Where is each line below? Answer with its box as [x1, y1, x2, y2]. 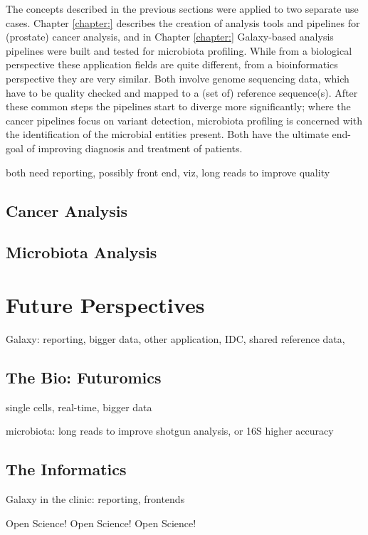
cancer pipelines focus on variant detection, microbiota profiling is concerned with [6, 112, 362, 127]
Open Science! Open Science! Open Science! [6, 515, 196, 530]
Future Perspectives [6, 290, 205, 319]
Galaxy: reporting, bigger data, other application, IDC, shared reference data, [6, 331, 345, 346]
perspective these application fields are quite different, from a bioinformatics [6, 57, 338, 72]
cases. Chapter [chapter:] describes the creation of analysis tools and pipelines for [6, 15, 360, 30]
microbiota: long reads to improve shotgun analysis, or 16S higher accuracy [6, 423, 334, 438]
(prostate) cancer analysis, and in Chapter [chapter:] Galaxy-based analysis [6, 29, 334, 44]
